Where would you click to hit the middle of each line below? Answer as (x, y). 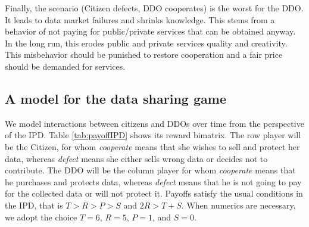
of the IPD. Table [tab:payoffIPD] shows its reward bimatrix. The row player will (153, 135)
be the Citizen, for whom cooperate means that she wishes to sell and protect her (152, 146)
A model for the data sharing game (116, 98)
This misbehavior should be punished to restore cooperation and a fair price (144, 55)
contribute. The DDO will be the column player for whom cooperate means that (150, 170)
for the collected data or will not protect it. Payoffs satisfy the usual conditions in (154, 193)
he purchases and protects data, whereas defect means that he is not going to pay (153, 181)
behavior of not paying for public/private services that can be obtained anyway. (150, 31)
